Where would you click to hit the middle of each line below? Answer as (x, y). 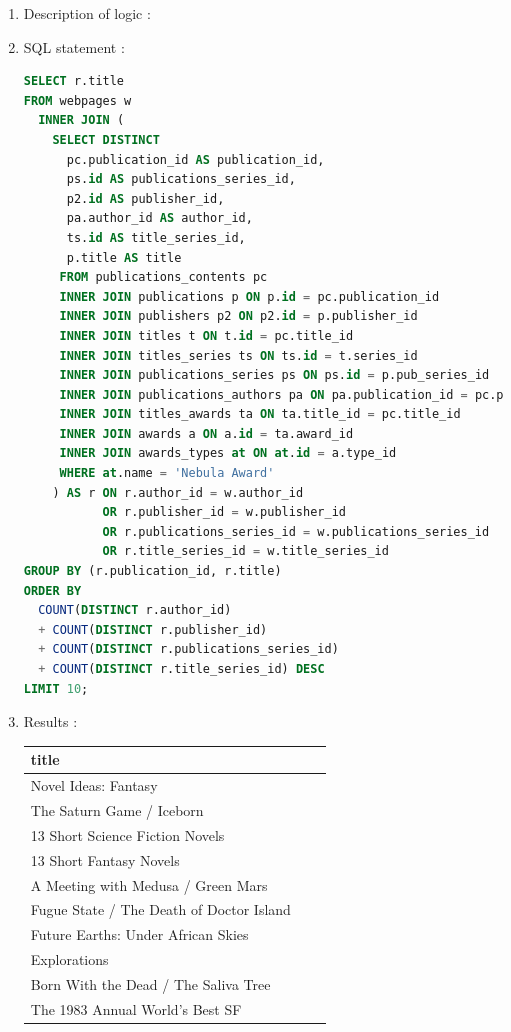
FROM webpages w (77, 100)
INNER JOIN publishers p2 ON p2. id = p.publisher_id (238, 316)
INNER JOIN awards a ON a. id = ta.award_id (206, 433)
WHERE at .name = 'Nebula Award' (167, 473)
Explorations (69, 959)
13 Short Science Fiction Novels (127, 834)
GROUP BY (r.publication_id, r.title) (152, 571)
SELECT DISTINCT (106, 139)
